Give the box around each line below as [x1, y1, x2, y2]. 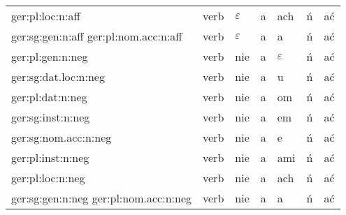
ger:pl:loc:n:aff [11, 8, 80, 24]
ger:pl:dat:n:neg [11, 89, 87, 105]
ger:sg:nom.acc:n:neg [11, 129, 112, 145]
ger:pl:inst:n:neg [11, 149, 89, 165]
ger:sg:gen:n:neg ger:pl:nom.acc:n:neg [11, 190, 192, 206]
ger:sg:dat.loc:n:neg [11, 68, 105, 84]
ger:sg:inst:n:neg [11, 109, 90, 125]
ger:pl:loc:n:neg [11, 170, 85, 186]
